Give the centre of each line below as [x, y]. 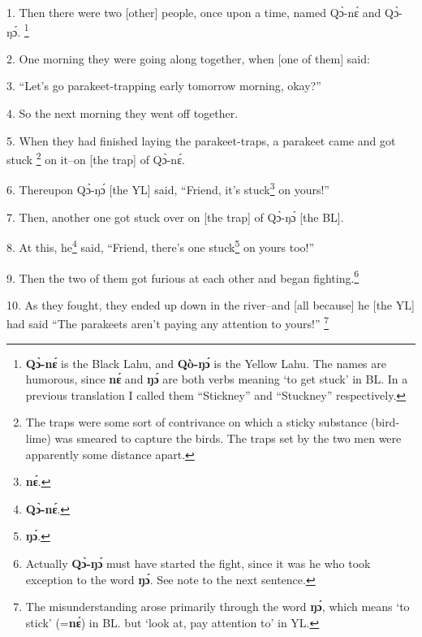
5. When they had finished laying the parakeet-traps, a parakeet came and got [201, 140]
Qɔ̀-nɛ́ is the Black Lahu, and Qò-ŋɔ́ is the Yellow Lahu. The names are [206, 363]
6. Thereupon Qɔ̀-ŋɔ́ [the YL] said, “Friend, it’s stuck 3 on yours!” [168, 188]
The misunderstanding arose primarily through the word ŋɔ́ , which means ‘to [217, 607]
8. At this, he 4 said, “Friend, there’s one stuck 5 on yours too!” [161, 246]
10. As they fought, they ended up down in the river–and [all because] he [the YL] [211, 304]
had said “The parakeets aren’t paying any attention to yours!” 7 [168, 323]
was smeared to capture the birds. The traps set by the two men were [228, 438]
